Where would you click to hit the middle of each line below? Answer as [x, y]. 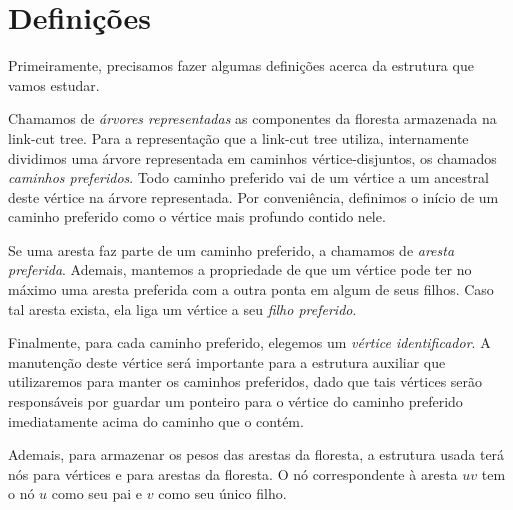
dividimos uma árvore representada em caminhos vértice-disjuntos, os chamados [252, 157]
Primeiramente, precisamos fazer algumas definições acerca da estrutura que [241, 65]
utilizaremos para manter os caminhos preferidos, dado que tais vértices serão [245, 381]
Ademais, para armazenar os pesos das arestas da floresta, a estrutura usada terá [256, 454]
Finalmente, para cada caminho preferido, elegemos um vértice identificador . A [249, 342]
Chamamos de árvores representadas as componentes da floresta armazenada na [252, 118]
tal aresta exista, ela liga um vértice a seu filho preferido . [182, 308]
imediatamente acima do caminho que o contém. [156, 420]
